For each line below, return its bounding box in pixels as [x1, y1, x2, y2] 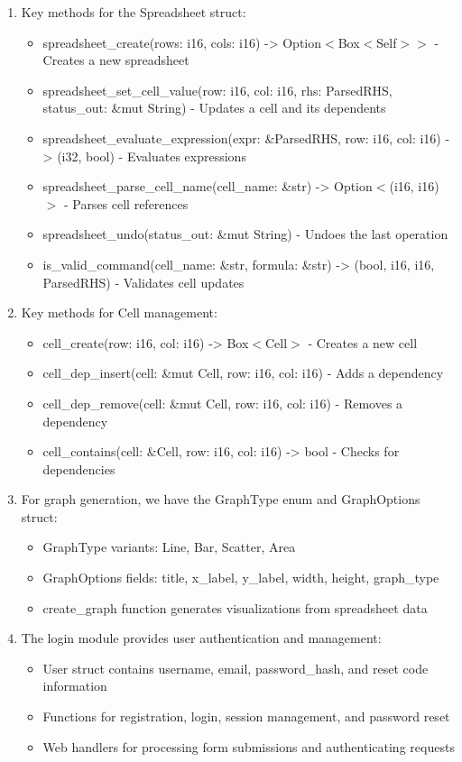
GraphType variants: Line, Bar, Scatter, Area [42, 537, 296, 556]
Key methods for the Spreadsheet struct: [21, 3, 246, 21]
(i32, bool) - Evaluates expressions [57, 146, 246, 165]
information [42, 676, 107, 695]
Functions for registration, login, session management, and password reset [42, 707, 450, 726]
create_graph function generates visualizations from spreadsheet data [42, 598, 428, 617]
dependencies [42, 459, 115, 478]
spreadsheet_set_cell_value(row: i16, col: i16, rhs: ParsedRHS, [42, 80, 393, 99]
